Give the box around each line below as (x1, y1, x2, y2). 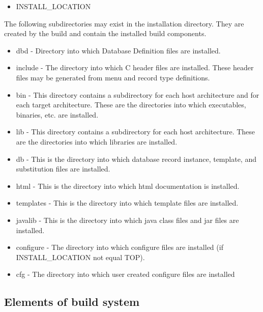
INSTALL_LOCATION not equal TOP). (16, 251, 145, 262)
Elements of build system (4, 294, 140, 309)
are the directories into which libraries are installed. (16, 136, 178, 147)
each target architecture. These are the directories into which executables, (16, 99, 246, 110)
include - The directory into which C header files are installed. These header (16, 62, 254, 73)
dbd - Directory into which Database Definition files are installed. (16, 45, 221, 55)
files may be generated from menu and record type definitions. (16, 72, 210, 82)
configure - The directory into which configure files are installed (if (16, 242, 223, 252)
